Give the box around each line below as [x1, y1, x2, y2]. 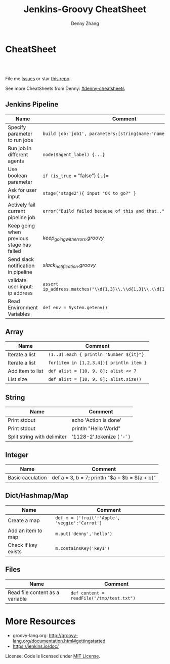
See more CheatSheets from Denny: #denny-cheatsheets [5, 85, 125, 91]
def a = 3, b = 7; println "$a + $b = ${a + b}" [52, 474, 156, 481]
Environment [8, 304, 38, 311]
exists [8, 548, 22, 555]
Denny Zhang [70, 20, 100, 26]
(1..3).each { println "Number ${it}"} [48, 352, 144, 357]
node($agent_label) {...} [42, 151, 105, 157]
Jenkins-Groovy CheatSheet [23, 4, 147, 15]
